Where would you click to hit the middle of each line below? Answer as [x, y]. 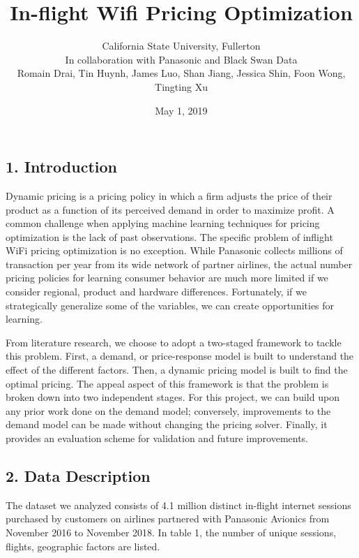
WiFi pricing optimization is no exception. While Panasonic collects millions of [174, 250]
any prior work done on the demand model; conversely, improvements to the [168, 410]
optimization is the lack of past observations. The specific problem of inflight [169, 236]
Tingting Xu [181, 86]
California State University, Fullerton [181, 46]
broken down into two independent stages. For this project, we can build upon [173, 397]
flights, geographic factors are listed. [83, 546]
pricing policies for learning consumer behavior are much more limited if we [167, 278]
